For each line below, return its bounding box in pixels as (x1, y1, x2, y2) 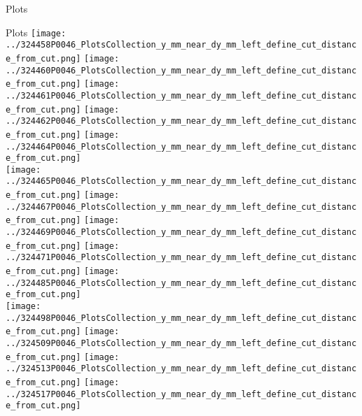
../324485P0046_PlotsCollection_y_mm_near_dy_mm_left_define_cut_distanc (6, 278, 357, 288)
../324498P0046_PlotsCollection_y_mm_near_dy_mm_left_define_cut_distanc (6, 313, 357, 323)
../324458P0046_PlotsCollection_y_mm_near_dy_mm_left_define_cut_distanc (6, 40, 357, 50)
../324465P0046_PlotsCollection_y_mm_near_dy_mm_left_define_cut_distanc (6, 176, 357, 187)
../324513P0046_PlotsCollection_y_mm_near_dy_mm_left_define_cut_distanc (6, 364, 357, 374)
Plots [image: (6, 24, 67, 39)
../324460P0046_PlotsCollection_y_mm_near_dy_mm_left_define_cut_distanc (6, 65, 357, 76)
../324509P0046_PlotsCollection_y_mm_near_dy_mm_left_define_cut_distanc (6, 338, 357, 348)
